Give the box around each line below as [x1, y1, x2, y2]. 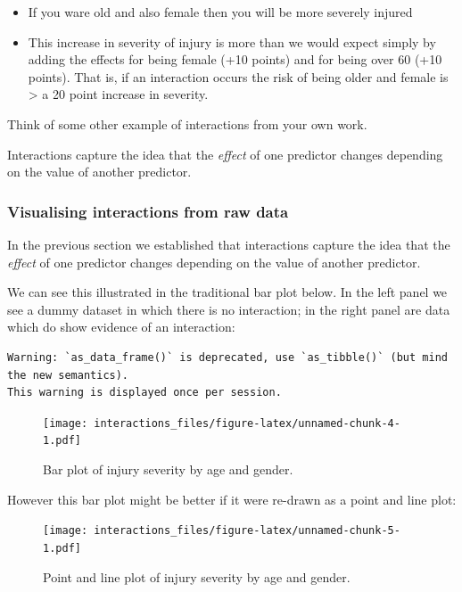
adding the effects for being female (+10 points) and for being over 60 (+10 [28, 50, 442, 69]
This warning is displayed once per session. [7, 386, 282, 399]
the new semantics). [7, 368, 129, 382]
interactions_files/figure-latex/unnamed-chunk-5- [94, 524, 400, 538]
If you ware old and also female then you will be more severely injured [28, 3, 413, 21]
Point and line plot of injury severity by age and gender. [43, 567, 351, 586]
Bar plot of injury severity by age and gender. [43, 460, 293, 479]
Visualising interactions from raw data [7, 200, 289, 222]
